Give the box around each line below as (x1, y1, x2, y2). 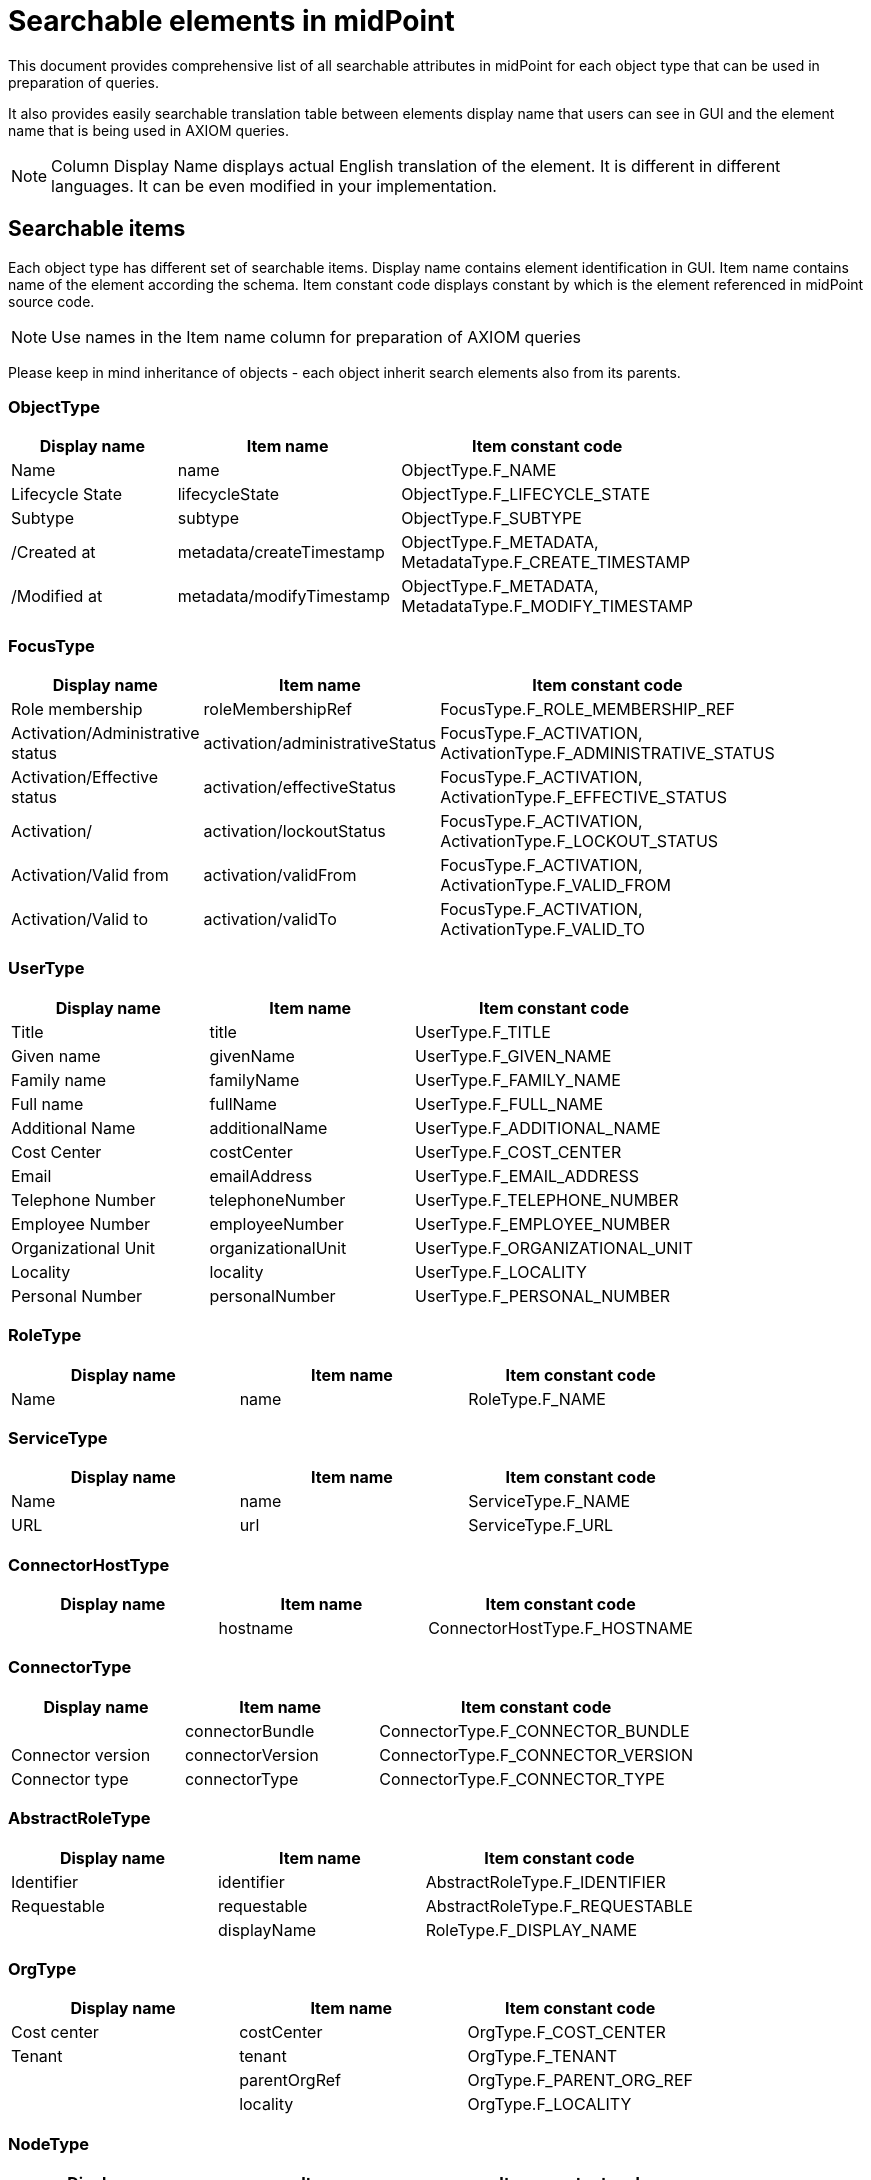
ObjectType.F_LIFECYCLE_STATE (401, 484, 651, 505)
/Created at (11, 542, 96, 563)
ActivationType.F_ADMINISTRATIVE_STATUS (440, 743, 775, 764)
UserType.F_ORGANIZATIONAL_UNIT (415, 1237, 693, 1258)
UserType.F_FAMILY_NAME (415, 1069, 621, 1090)
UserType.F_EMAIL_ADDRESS (415, 1165, 639, 1186)
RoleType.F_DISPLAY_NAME (425, 1919, 638, 1940)
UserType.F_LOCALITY (415, 1261, 587, 1282)
